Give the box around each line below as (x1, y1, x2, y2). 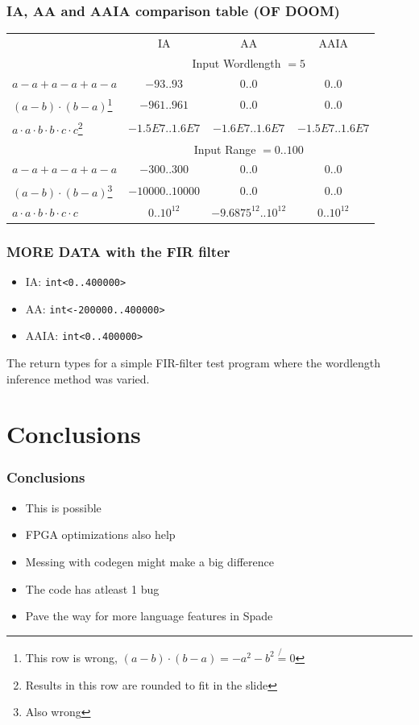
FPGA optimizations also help (25, 526, 176, 543)
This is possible (25, 499, 102, 516)
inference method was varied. (6, 370, 150, 387)
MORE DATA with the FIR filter (6, 241, 230, 261)
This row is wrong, (25, 648, 118, 665)
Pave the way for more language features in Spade (25, 607, 273, 624)
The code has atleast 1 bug (25, 580, 160, 597)
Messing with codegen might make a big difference (25, 553, 274, 570)
